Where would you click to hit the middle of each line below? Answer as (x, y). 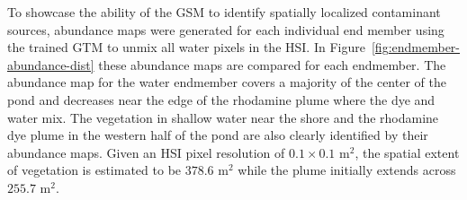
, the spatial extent (407, 152)
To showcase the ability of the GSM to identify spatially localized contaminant (224, 12)
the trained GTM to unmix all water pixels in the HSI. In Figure (186, 47)
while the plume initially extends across (347, 170)
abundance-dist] (51, 64)
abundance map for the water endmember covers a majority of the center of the (227, 82)
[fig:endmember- (415, 47)
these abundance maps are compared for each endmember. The (272, 64)
